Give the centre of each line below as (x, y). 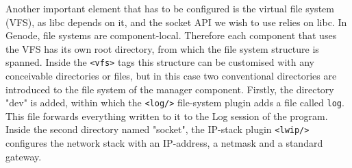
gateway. (24, 156)
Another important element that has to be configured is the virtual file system (170, 8)
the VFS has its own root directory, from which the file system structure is (162, 48)
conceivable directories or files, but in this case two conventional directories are (171, 76)
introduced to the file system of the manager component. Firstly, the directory (170, 89)
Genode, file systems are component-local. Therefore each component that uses (171, 35)
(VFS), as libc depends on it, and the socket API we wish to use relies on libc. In (176, 22)
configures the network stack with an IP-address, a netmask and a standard (164, 143)
